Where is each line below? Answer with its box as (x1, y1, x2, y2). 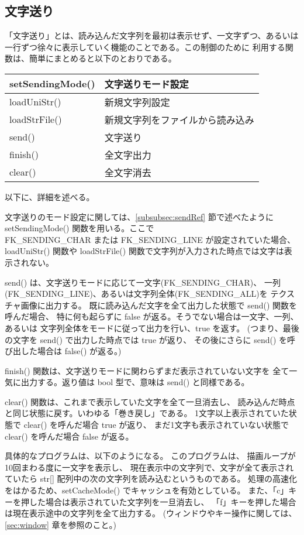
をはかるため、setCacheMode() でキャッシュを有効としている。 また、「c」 (5, 484, 289, 496)
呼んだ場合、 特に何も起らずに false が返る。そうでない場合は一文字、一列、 (5, 310, 299, 323)
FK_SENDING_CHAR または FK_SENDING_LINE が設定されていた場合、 (5, 233, 295, 245)
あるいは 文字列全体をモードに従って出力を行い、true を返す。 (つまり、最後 (5, 321, 299, 334)
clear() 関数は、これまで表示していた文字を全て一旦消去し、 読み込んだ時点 (5, 395, 295, 407)
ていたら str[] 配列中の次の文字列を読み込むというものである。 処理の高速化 (5, 472, 298, 485)
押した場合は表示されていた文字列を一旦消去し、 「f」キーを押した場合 (20, 495, 296, 507)
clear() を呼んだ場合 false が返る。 (5, 430, 134, 442)
